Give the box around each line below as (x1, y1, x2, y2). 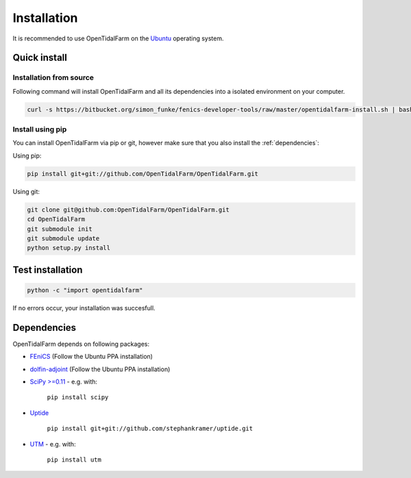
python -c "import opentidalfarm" (27, 286, 143, 294)
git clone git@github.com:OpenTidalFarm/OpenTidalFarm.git (27, 205, 229, 214)
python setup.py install (27, 244, 111, 252)
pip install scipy (47, 394, 109, 401)
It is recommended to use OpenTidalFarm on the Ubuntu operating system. (12, 34, 224, 42)
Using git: (12, 187, 40, 195)
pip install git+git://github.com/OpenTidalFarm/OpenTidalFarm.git (27, 170, 259, 177)
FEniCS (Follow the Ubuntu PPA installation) (29, 353, 153, 361)
